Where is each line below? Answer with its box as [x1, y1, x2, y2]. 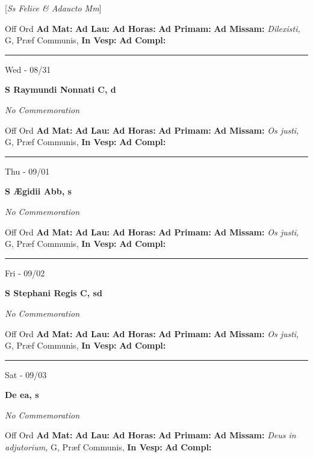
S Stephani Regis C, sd [5, 287, 102, 299]
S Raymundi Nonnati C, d [5, 83, 116, 96]
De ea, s [5, 388, 39, 401]
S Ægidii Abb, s [5, 185, 72, 197]
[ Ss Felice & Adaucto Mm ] [5, 2, 102, 14]
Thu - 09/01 [5, 164, 50, 177]
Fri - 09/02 [5, 266, 45, 279]
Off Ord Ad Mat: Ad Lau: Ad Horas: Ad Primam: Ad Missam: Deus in [5, 429, 296, 441]
